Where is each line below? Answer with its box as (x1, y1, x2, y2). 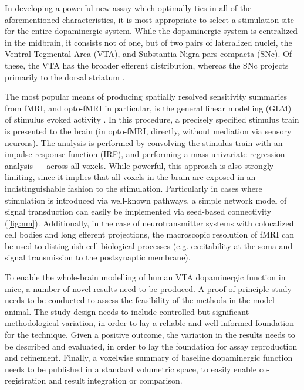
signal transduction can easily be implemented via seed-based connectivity (5, 205, 272, 218)
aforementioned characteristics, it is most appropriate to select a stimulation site (5, 13, 295, 25)
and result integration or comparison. (48, 374, 183, 386)
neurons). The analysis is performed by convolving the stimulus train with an (5, 136, 283, 148)
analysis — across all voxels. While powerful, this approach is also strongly (5, 159, 274, 171)
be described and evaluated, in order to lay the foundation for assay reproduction (5, 340, 298, 352)
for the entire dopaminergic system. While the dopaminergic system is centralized (5, 25, 298, 37)
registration (5, 374, 46, 386)
